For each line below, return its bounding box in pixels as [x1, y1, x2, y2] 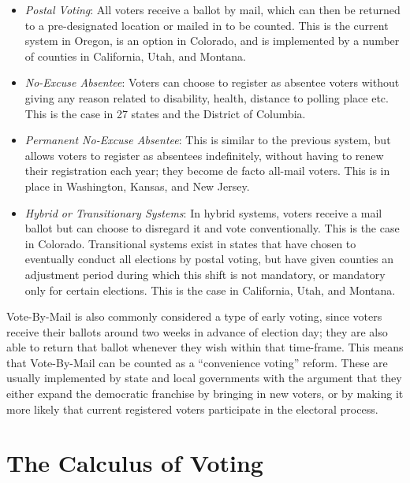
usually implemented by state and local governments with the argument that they [6, 370, 402, 386]
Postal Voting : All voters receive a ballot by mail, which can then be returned [24, 2, 401, 17]
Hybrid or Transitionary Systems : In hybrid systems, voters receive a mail [24, 204, 382, 221]
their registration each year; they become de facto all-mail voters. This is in [24, 162, 390, 179]
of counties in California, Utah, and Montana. [24, 47, 246, 64]
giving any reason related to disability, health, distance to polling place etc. [24, 89, 389, 106]
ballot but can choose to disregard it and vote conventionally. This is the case [24, 220, 400, 236]
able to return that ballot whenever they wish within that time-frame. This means [6, 339, 404, 355]
